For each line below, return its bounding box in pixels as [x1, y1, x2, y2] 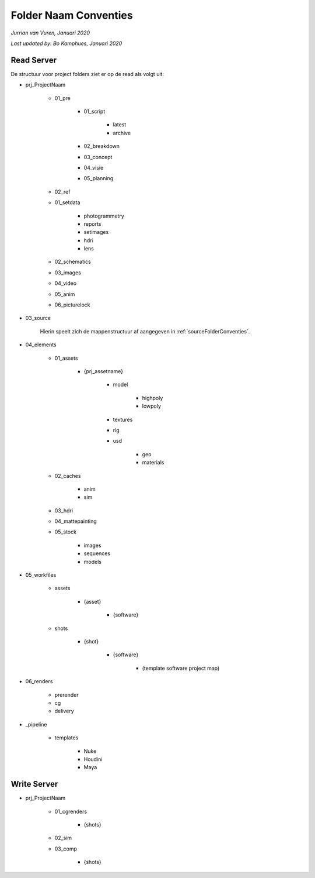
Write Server [10, 779, 58, 789]
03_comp [54, 845, 78, 852]
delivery [54, 708, 74, 715]
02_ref [54, 188, 71, 195]
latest [113, 121, 127, 128]
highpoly [142, 394, 163, 401]
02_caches [54, 472, 81, 479]
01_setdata [54, 199, 80, 206]
